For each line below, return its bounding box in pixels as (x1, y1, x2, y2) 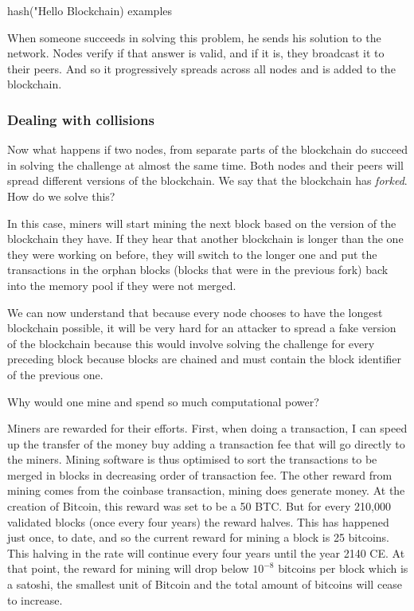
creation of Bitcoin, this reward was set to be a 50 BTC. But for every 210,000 (7, 498, 392, 515)
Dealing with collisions (7, 109, 154, 129)
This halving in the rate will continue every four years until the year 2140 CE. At (7, 544, 405, 561)
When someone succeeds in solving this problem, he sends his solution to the (7, 29, 381, 45)
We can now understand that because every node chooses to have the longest (7, 304, 383, 320)
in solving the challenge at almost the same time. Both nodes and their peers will (7, 156, 404, 173)
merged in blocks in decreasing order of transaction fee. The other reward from (7, 466, 393, 483)
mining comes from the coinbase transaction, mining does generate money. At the (7, 482, 405, 499)
